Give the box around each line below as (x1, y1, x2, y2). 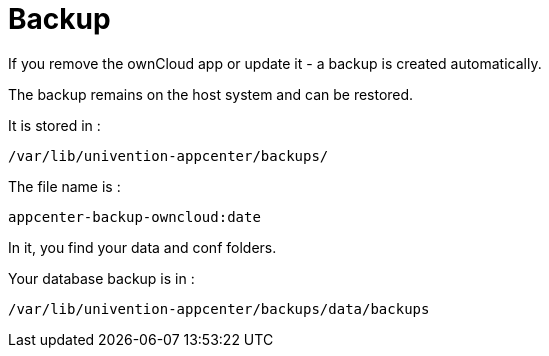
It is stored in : (8, 116, 101, 134)
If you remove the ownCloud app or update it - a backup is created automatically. (8, 54, 542, 72)
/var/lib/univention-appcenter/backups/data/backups (8, 300, 430, 317)
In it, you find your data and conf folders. (8, 238, 277, 256)
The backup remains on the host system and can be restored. (8, 85, 414, 103)
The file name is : (8, 177, 121, 195)
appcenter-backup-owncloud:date (8, 208, 261, 225)
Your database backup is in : (8, 269, 195, 287)
